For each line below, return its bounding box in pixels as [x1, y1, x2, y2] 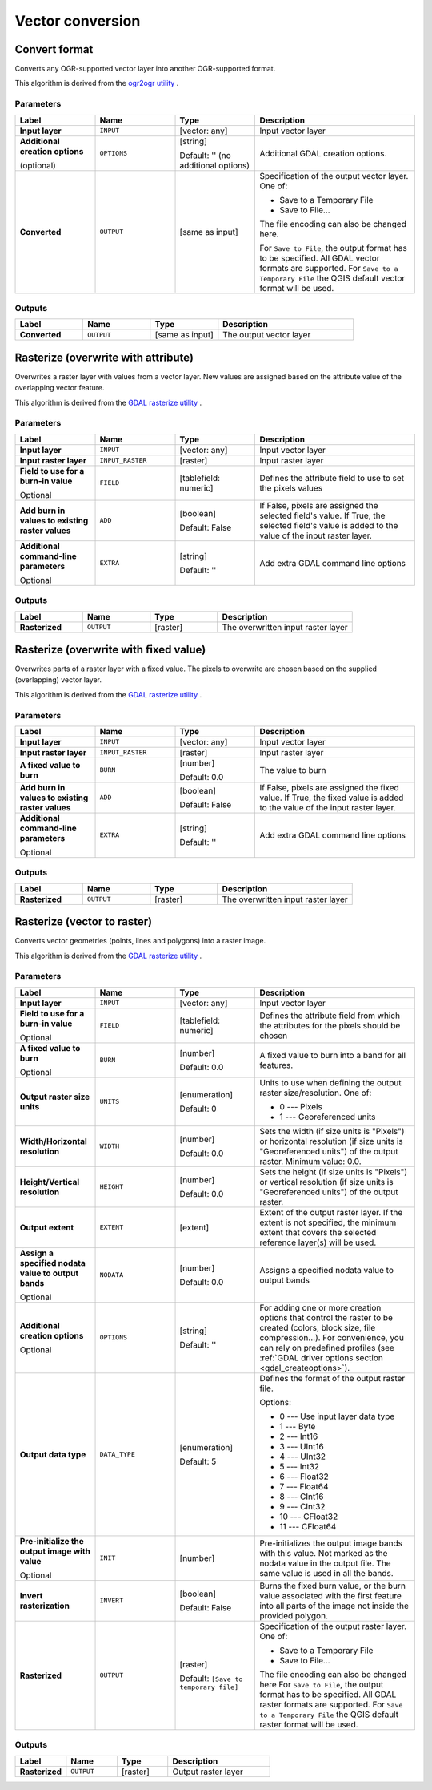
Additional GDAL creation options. [259, 147, 387, 159]
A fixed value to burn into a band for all [259, 1049, 406, 1061]
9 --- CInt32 [279, 1501, 326, 1512]
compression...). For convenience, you [259, 1331, 404, 1343]
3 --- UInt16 [279, 1440, 324, 1452]
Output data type [19, 1449, 86, 1460]
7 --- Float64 [279, 1481, 329, 1492]
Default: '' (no [179, 149, 231, 160]
